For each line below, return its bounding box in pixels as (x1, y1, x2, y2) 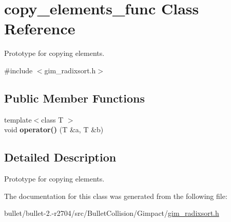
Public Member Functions (4, 90, 145, 106)
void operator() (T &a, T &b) (4, 124, 104, 135)
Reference (4, 18, 75, 39)
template (4, 114, 32, 125)
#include (4, 65, 33, 75)
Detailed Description (4, 149, 117, 165)
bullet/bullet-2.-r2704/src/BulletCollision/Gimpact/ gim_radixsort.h (4, 208, 219, 218)
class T (41, 114, 64, 125)
